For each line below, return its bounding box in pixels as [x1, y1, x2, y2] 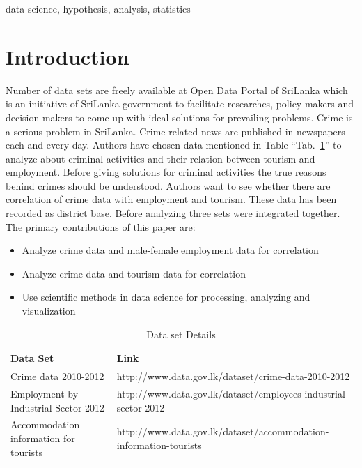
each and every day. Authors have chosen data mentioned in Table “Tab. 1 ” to [6, 137, 342, 152]
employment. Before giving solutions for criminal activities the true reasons [6, 165, 326, 179]
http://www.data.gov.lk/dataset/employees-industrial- [116, 386, 349, 400]
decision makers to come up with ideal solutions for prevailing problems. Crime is [6, 110, 353, 124]
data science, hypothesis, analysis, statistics [6, 1, 191, 15]
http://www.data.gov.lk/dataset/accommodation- [116, 424, 329, 439]
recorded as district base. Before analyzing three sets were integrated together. [6, 206, 340, 220]
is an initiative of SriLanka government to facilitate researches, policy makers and [6, 96, 354, 111]
